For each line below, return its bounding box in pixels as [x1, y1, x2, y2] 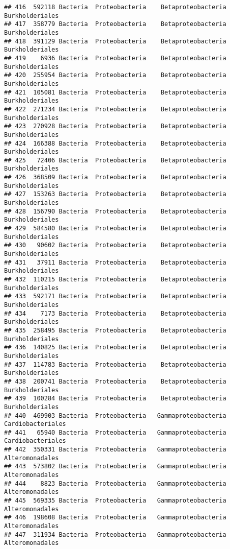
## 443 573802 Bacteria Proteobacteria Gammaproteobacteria [4, 463, 226, 470]
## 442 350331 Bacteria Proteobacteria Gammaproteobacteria [4, 446, 226, 453]
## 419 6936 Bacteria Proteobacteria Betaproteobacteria [4, 54, 226, 62]
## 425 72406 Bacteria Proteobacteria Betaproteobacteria [4, 156, 226, 164]
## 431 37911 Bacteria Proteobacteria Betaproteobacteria [4, 258, 226, 266]
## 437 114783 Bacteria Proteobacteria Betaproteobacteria [4, 361, 226, 368]
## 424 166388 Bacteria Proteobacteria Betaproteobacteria [4, 139, 226, 147]
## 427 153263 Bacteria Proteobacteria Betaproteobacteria [4, 190, 226, 198]
